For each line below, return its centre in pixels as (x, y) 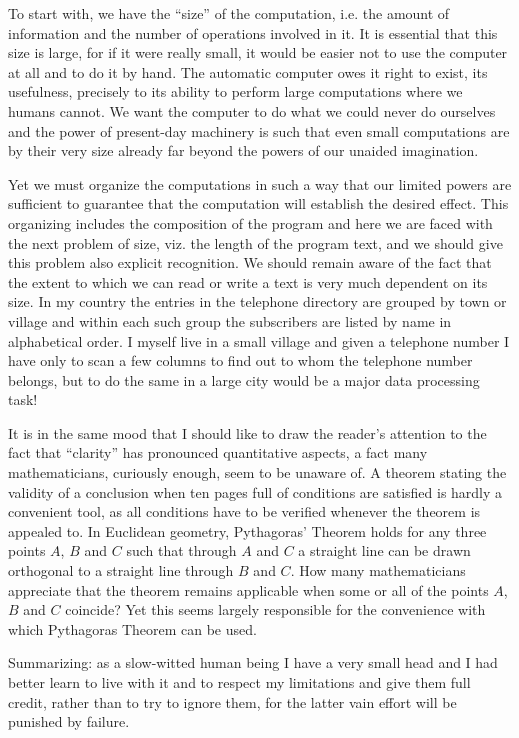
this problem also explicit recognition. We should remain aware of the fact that (250, 262)
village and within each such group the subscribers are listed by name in (230, 320)
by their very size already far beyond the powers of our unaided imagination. (243, 150)
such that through (181, 550)
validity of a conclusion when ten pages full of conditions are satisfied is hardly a (255, 491)
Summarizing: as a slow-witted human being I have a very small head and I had (253, 662)
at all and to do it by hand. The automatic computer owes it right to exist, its (248, 71)
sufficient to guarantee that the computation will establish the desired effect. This (258, 203)
